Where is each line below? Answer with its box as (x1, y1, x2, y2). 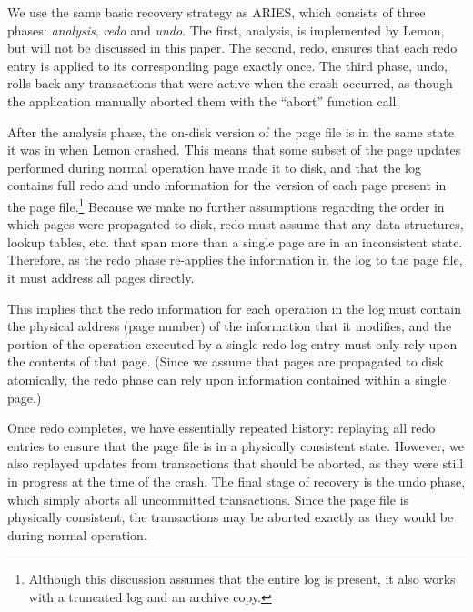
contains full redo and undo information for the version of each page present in (7, 176, 447, 195)
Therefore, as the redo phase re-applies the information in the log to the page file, (7, 250, 463, 269)
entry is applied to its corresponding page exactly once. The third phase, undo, (7, 55, 448, 75)
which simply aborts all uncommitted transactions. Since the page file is (7, 489, 409, 508)
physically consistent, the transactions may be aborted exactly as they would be (7, 507, 454, 527)
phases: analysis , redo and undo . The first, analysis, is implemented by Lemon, (7, 20, 445, 39)
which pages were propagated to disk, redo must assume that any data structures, (7, 215, 464, 234)
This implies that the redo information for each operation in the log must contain (7, 298, 461, 317)
